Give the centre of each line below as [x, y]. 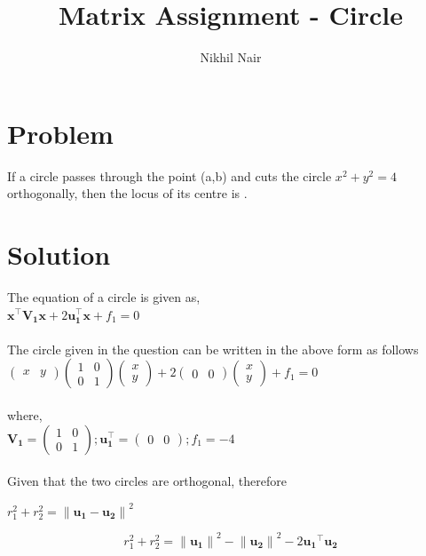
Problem [60, 133]
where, [25, 414]
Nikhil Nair [231, 57]
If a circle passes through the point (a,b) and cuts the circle [170, 175]
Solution [59, 254]
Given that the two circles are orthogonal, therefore [147, 481]
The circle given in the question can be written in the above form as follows [213, 349]
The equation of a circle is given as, [104, 296]
